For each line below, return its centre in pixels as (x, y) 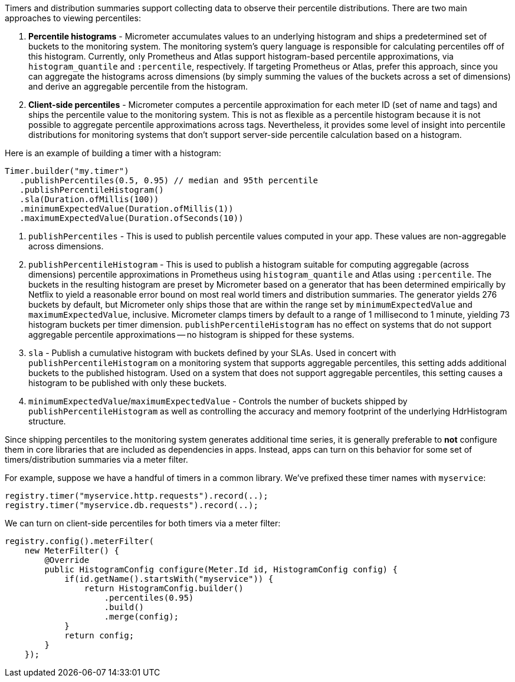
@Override (67, 560)
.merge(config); (142, 617)
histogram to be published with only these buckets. (128, 383)
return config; (99, 635)
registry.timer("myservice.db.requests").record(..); (132, 505)
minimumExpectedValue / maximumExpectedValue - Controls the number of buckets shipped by (218, 401)
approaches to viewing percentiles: (73, 18)
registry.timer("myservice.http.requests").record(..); (137, 496)
